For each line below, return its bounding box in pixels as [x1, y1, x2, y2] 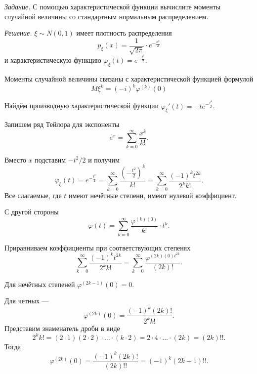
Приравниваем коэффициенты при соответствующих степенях [4, 242, 191, 252]
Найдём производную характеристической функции [4, 100, 159, 111]
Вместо [4, 154, 26, 165]
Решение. [4, 28, 32, 38]
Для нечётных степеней [4, 279, 75, 289]
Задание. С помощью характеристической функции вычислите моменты [4, 1, 221, 11]
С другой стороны [4, 207, 59, 217]
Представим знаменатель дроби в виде [4, 323, 120, 333]
